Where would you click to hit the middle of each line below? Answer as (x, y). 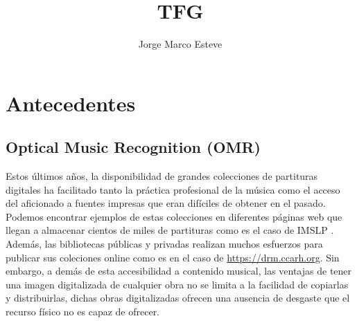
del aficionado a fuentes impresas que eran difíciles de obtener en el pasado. (166, 203)
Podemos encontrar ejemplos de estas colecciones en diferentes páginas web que (174, 216)
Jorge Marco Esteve (180, 44)
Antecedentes (71, 103)
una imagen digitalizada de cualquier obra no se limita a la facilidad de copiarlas (177, 284)
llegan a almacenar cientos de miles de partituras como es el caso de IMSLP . (170, 230)
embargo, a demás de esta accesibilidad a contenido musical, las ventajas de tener (179, 271)
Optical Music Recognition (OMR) (133, 147)
